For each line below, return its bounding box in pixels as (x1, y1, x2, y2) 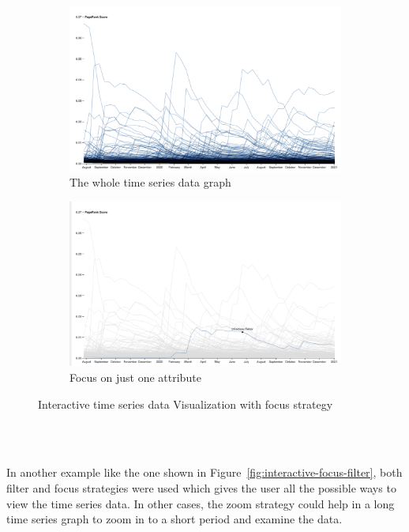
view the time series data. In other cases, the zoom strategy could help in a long (6, 495, 395, 511)
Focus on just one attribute (69, 369, 201, 385)
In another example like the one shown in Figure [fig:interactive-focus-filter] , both (6, 464, 403, 481)
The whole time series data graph (69, 174, 231, 191)
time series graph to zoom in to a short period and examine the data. (6, 511, 343, 527)
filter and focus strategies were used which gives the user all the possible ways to (6, 479, 396, 496)
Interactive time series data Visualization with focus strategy (38, 395, 333, 412)
